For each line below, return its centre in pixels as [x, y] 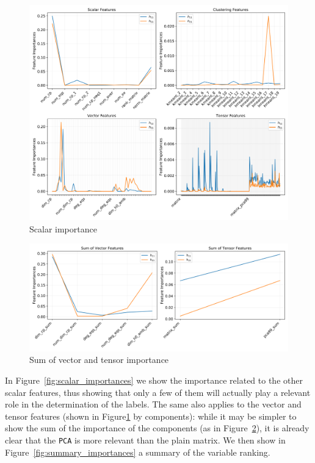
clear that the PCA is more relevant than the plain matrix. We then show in [145, 440]
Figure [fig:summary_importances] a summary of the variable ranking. [138, 452]
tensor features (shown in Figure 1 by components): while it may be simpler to [151, 416]
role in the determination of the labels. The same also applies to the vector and [153, 404]
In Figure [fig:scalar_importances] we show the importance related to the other [154, 380]
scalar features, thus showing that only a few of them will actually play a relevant [158, 392]
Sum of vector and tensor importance [99, 360]
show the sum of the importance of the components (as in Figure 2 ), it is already [157, 428]
